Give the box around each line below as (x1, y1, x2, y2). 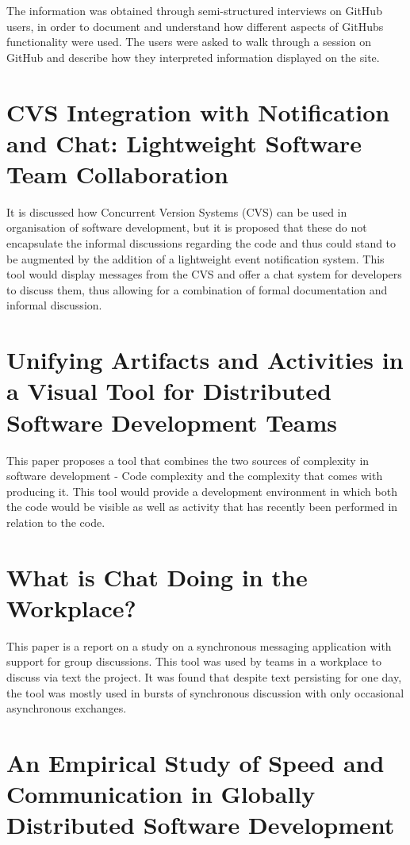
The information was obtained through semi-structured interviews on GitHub (6, 2, 382, 18)
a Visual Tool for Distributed (6, 374, 331, 407)
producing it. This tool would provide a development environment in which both (6, 482, 397, 499)
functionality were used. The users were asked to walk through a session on (6, 33, 371, 50)
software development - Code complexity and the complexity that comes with (6, 467, 383, 484)
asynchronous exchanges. (6, 700, 127, 716)
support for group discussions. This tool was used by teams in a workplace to (6, 653, 381, 670)
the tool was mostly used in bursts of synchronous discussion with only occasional (6, 684, 404, 701)
